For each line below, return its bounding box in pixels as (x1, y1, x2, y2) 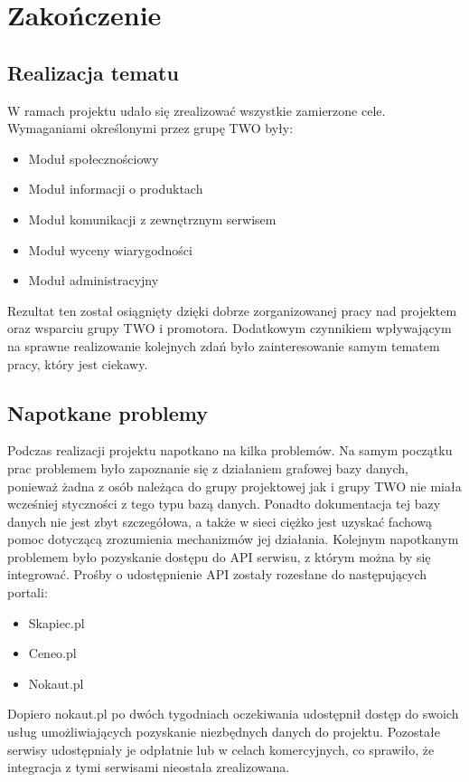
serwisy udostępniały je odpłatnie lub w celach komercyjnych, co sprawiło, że (7, 739, 435, 758)
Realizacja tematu (7, 58, 179, 86)
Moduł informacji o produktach (28, 179, 203, 198)
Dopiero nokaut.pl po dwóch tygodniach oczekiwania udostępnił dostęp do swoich (7, 704, 459, 723)
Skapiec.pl (28, 613, 85, 632)
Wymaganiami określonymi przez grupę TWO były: (7, 119, 294, 138)
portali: (7, 583, 48, 602)
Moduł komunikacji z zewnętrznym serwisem (28, 209, 277, 228)
